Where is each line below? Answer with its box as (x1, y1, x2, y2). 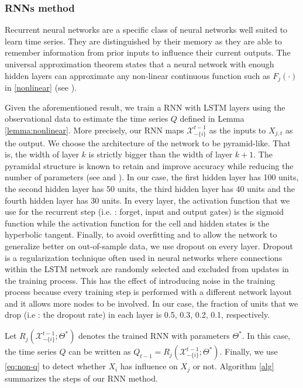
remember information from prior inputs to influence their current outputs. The (5, 46, 291, 59)
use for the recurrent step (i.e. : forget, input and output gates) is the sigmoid (5, 205, 284, 218)
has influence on (120, 360, 178, 372)
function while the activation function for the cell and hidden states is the (5, 217, 270, 229)
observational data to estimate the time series (5, 112, 168, 125)
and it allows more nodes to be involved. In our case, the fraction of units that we (5, 297, 298, 309)
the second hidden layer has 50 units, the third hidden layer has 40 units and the (5, 182, 295, 194)
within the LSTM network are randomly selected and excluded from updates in (5, 263, 289, 275)
